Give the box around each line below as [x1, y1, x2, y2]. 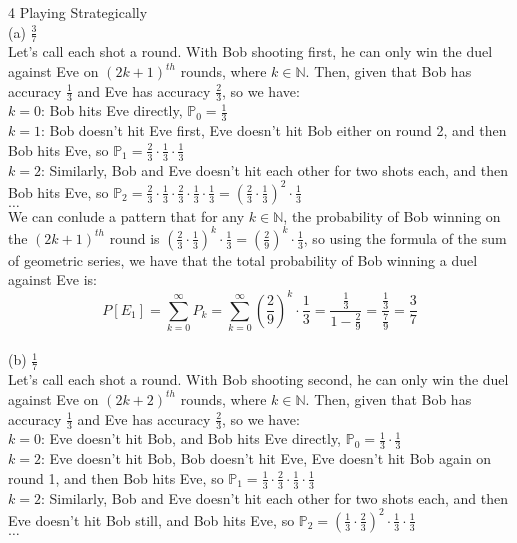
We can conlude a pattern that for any [8, 205, 245, 226]
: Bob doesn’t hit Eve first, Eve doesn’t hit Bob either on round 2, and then [40, 120, 507, 141]
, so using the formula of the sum [303, 227, 507, 248]
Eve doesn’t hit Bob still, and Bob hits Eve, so [8, 509, 295, 530]
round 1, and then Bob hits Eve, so [8, 467, 224, 488]
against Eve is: [8, 269, 98, 290]
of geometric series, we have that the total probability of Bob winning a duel [8, 249, 478, 270]
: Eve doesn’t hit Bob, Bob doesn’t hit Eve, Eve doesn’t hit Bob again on [40, 448, 492, 469]
